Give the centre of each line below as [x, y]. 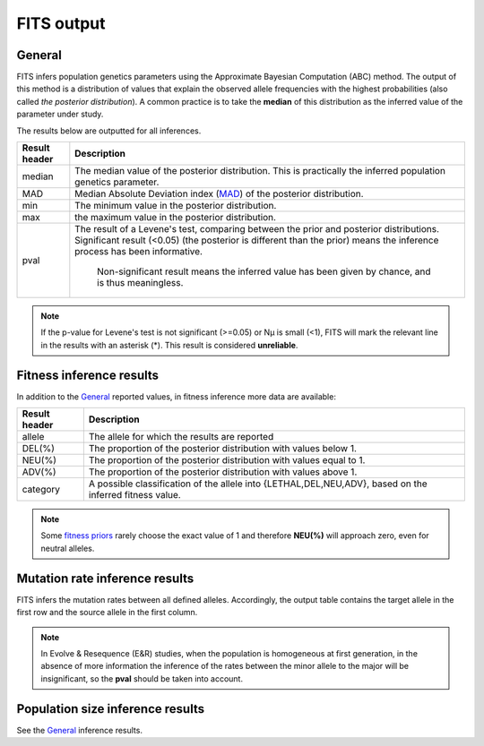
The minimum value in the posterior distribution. [176, 206]
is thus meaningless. [140, 283]
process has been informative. [139, 252]
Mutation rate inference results [105, 578]
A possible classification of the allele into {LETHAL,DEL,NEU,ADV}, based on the [258, 484]
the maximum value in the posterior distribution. [176, 218]
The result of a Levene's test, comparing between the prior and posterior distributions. [257, 229]
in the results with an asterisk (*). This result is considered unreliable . [169, 345]
